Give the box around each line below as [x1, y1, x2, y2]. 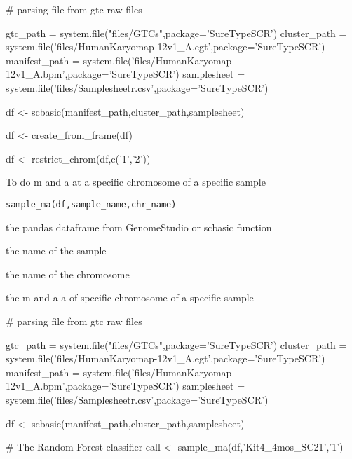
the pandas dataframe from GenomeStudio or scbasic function [6, 219, 272, 234]
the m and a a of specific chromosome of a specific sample [6, 290, 254, 305]
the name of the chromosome [6, 266, 130, 281]
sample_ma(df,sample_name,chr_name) [6, 199, 177, 210]
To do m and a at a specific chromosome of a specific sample [6, 174, 266, 189]
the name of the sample [6, 243, 107, 258]
